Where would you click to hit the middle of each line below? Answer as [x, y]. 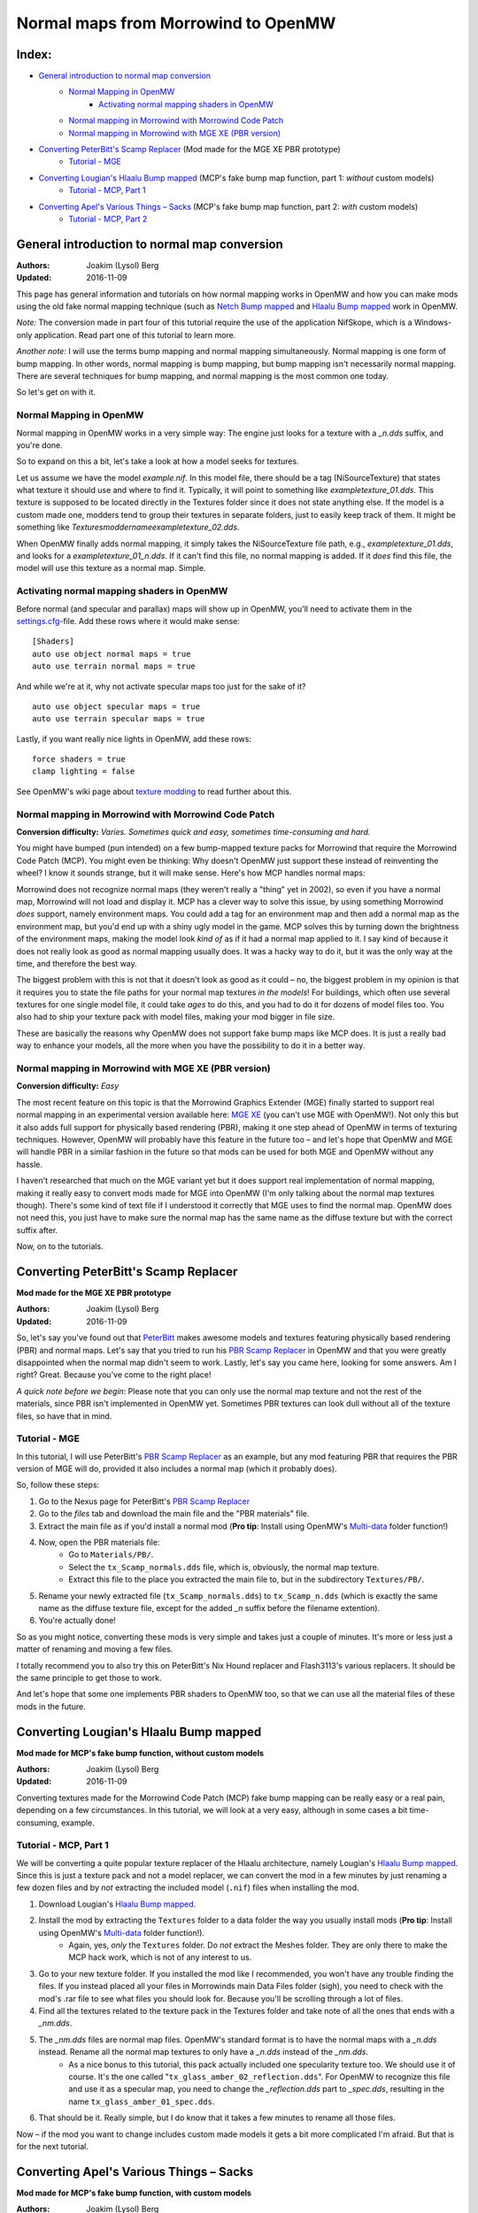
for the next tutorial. [52, 2146]
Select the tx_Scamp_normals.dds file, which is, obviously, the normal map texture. [224, 1567]
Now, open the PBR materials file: [99, 1542]
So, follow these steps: [58, 1485]
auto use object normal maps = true [112, 654]
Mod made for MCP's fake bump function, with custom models [134, 2193]
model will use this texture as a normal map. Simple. [111, 568]
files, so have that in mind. [64, 1415]
